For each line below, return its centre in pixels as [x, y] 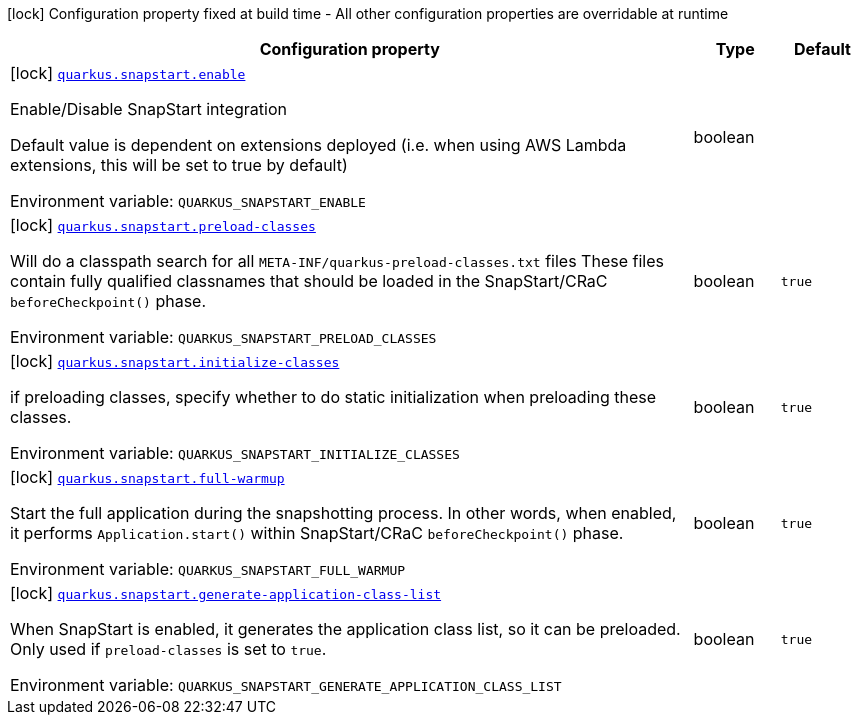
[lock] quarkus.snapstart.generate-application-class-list [226, 593]
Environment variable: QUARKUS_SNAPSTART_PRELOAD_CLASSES [223, 337]
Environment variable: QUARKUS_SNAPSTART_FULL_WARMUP [208, 569]
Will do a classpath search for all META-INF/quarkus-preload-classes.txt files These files [337, 261]
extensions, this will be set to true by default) [179, 165]
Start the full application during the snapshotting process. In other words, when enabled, [343, 513]
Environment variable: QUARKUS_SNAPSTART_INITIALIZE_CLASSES [235, 453]
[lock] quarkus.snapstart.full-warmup [147, 477]
